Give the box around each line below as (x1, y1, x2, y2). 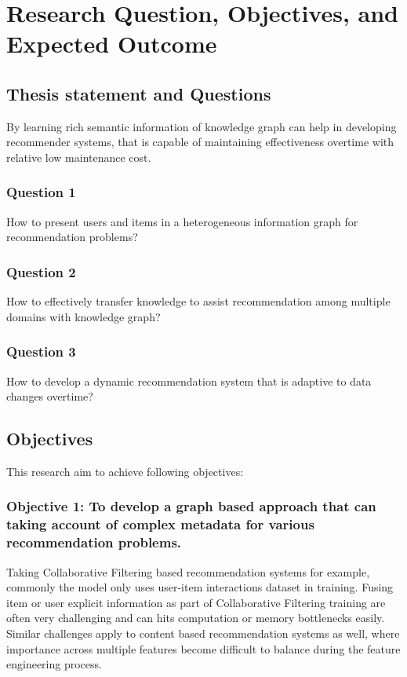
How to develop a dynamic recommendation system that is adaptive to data (6, 372, 372, 389)
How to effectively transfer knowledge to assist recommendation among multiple (6, 293, 391, 309)
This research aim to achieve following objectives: (6, 463, 244, 479)
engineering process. (6, 656, 102, 672)
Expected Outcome (6, 27, 217, 60)
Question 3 (6, 342, 76, 361)
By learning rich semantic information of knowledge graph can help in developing (6, 118, 397, 134)
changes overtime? (6, 388, 93, 404)
